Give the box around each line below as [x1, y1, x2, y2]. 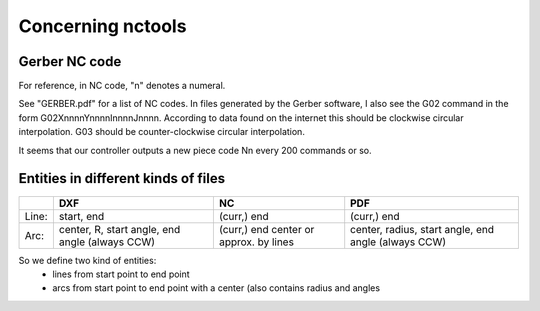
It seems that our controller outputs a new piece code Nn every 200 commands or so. [18, 144, 372, 156]
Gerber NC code [18, 53, 122, 70]
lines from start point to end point [52, 268, 190, 280]
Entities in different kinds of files [18, 170, 226, 187]
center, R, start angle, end [58, 222, 181, 236]
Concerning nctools [18, 15, 187, 37]
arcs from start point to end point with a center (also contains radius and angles [52, 282, 380, 294]
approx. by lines [218, 235, 295, 249]
